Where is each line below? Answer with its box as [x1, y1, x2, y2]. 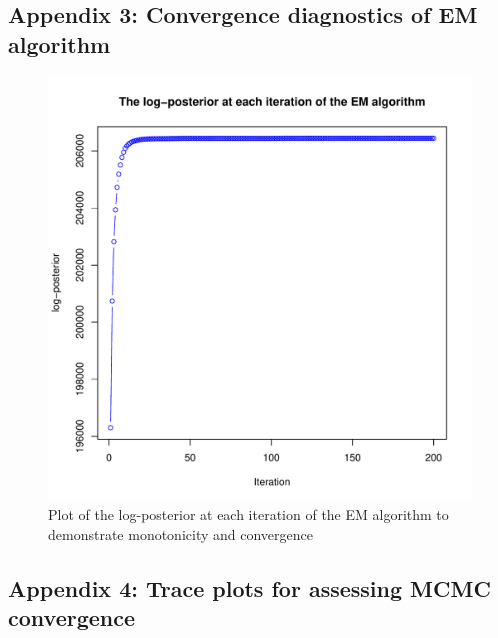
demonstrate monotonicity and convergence [48, 523, 313, 544]
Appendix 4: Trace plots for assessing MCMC [8, 572, 491, 603]
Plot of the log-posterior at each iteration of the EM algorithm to [48, 504, 449, 525]
